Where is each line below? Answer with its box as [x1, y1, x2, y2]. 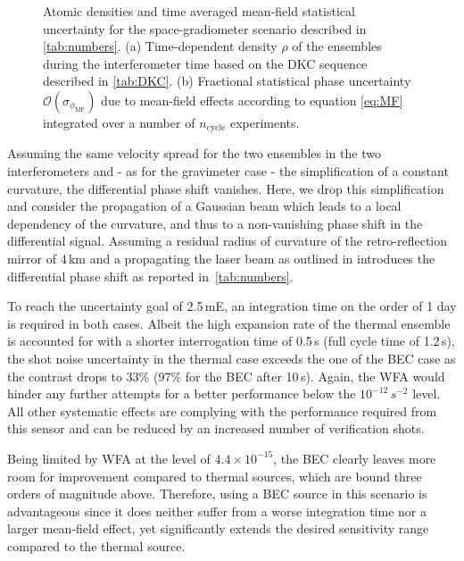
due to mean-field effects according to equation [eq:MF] [101, 90, 403, 109]
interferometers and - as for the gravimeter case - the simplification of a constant [7, 162, 449, 180]
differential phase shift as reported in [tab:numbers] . [7, 266, 294, 285]
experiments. [229, 113, 300, 131]
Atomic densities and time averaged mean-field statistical [43, 2, 355, 20]
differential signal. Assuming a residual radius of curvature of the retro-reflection [7, 231, 448, 250]
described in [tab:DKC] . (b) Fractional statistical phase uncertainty [43, 71, 411, 90]
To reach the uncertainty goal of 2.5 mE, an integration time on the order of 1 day [7, 297, 457, 315]
